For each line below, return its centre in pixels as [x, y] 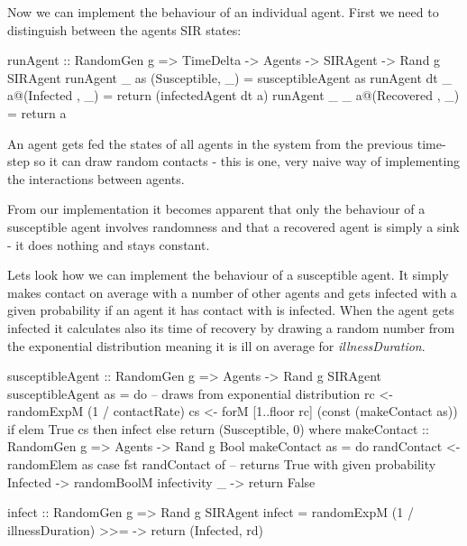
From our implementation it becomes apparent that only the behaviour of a [216, 209]
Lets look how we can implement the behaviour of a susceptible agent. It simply [228, 275]
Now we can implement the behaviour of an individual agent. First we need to [223, 12]
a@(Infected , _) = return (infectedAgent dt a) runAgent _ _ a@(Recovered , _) [233, 95]
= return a [37, 112]
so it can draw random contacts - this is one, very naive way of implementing [247, 161]
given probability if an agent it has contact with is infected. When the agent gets [231, 310]
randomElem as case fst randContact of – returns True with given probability [222, 464]
